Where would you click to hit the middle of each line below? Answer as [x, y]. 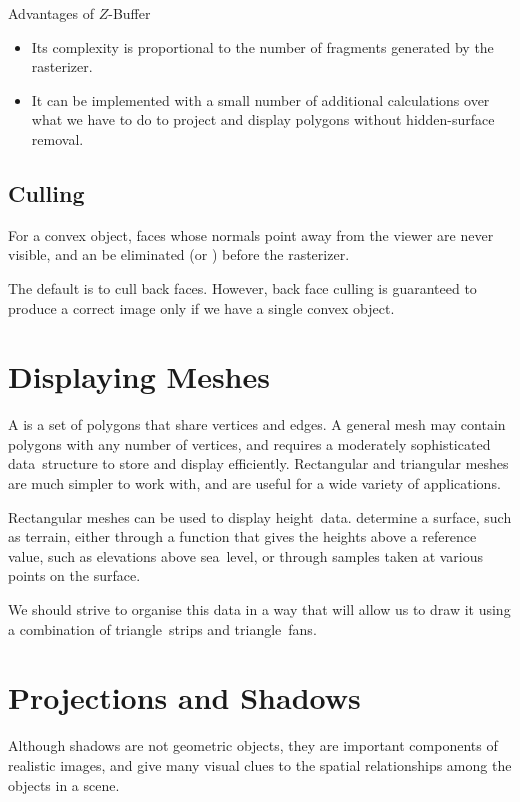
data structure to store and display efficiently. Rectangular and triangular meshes [258, 463]
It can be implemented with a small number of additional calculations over [260, 99]
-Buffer [129, 13]
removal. [57, 138]
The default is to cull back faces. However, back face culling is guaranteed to [242, 287]
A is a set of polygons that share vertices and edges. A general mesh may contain [257, 424]
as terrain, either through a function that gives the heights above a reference [242, 536]
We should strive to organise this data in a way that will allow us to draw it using [259, 609]
